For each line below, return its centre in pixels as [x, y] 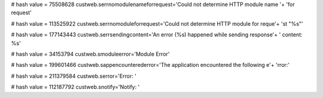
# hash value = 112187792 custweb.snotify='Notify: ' [75, 87]
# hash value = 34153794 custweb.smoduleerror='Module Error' [90, 54]
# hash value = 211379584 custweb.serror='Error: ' [74, 76]
